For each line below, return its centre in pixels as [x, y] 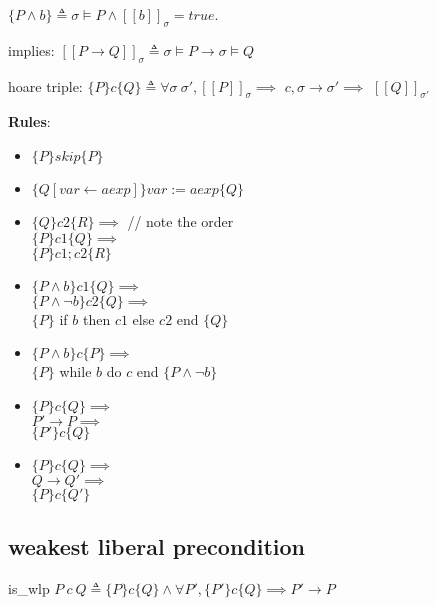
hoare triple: [45, 85]
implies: [31, 49]
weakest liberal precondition [157, 546]
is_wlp [29, 587]
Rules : [29, 121]
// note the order [180, 220]
